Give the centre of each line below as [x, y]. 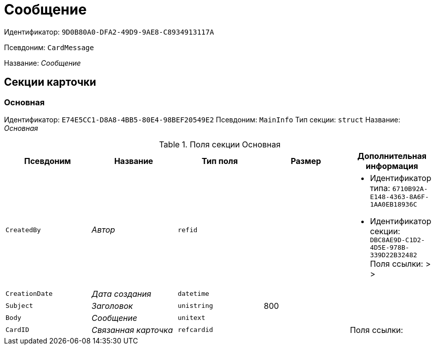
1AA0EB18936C [394, 204]
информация [392, 166]
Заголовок [112, 306]
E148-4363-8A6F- [399, 197]
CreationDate [29, 294]
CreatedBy [23, 230]
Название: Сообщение [43, 63]
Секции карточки [50, 82]
